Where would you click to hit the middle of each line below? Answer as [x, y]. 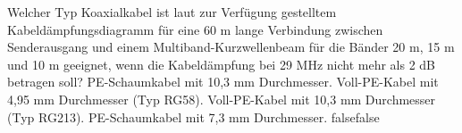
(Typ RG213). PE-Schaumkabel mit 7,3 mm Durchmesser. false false [193, 116]
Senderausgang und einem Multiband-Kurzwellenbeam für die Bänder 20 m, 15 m [231, 47]
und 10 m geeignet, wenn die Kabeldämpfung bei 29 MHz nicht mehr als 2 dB [222, 64]
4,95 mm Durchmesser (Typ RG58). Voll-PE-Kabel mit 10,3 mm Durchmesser [222, 99]
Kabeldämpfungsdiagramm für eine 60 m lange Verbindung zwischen [195, 29]
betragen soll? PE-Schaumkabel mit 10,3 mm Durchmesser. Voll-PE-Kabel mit [223, 82]
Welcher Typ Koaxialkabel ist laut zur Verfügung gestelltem [172, 12]
